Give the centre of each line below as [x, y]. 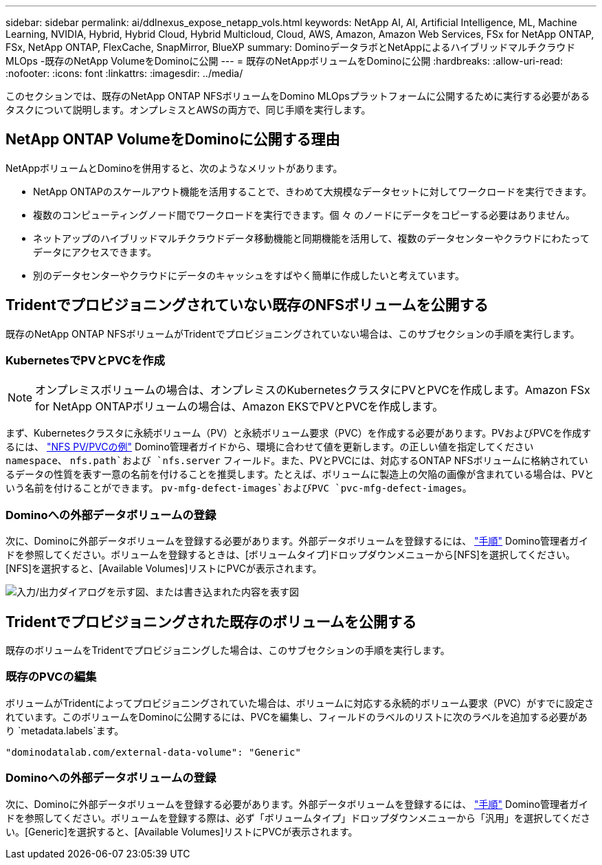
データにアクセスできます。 [95, 252]
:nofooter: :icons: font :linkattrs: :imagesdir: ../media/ [124, 73]
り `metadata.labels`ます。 [65, 730]
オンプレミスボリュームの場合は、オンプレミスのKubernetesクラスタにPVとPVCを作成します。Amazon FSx [313, 390]
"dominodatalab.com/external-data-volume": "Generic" [153, 752]
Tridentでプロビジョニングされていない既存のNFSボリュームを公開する [247, 305]
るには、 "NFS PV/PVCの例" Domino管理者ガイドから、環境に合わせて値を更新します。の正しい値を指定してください [270, 447]
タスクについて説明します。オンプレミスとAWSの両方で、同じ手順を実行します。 [188, 110]
